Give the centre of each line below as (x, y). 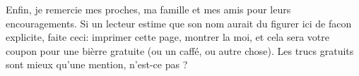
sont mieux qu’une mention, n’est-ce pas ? (97, 64)
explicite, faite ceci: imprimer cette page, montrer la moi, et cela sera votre (167, 37)
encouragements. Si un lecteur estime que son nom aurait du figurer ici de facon (179, 23)
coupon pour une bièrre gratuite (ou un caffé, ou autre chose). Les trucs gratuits (180, 50)
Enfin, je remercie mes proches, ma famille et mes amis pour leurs (148, 9)
